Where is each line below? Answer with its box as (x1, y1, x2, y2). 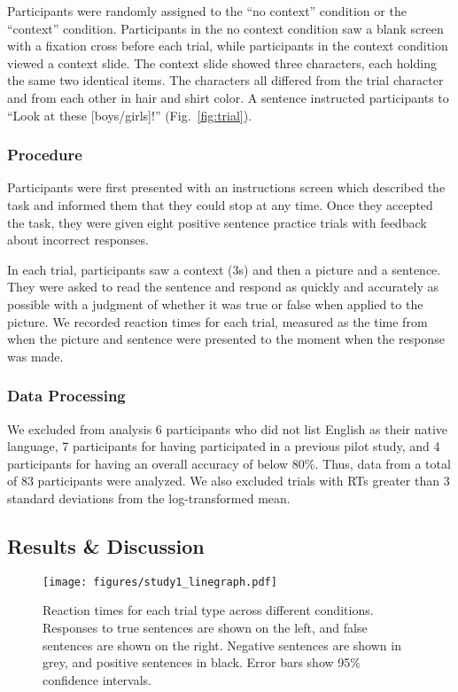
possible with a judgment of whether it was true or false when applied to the (7, 294, 423, 313)
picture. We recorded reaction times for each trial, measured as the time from (7, 312, 428, 330)
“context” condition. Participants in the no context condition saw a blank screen (7, 19, 444, 37)
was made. (7, 346, 64, 365)
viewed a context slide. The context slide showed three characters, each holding (7, 53, 437, 72)
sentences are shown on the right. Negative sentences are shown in (43, 635, 401, 654)
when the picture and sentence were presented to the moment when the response (7, 330, 445, 348)
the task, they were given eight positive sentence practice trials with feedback (7, 213, 427, 231)
